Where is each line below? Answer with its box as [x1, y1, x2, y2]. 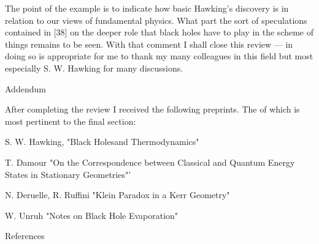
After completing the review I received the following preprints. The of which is [5, 103, 300, 116]
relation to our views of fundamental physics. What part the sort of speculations [5, 13, 307, 26]
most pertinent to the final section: [5, 114, 136, 127]
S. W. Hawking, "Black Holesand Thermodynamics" [5, 135, 199, 148]
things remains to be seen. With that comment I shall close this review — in [5, 37, 293, 50]
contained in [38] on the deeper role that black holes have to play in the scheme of [5, 26, 314, 39]
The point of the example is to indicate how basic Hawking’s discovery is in [5, 2, 289, 14]
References [5, 229, 45, 242]
